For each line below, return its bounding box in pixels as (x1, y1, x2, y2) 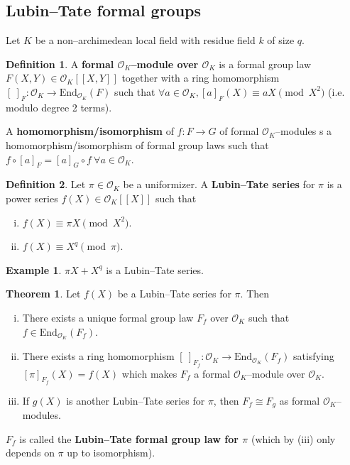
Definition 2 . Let (6, 177, 86, 192)
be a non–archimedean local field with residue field (35, 33, 256, 48)
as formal (279, 393, 320, 407)
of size (267, 33, 295, 48)
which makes (121, 366, 177, 381)
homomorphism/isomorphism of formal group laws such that (6, 137, 269, 152)
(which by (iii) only (251, 431, 336, 446)
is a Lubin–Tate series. (106, 262, 204, 277)
